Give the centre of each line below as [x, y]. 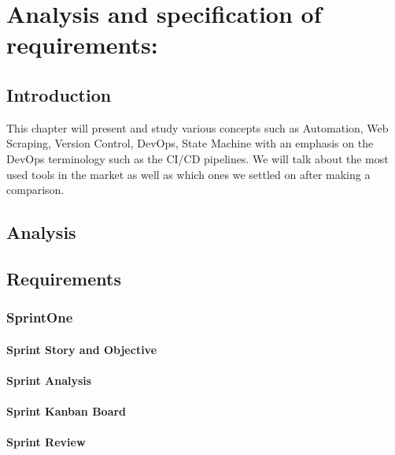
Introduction [59, 94]
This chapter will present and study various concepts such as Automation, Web [197, 127]
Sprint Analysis [49, 380]
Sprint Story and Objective [82, 349]
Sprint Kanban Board [66, 411]
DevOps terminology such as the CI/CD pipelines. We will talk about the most [197, 158]
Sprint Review [46, 442]
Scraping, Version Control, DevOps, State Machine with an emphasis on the [190, 143]
